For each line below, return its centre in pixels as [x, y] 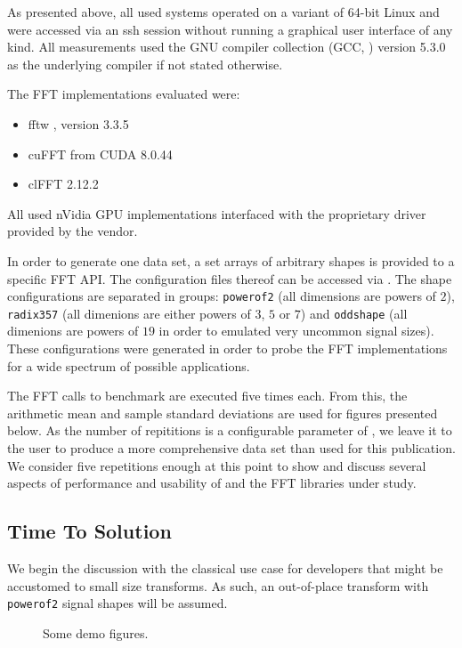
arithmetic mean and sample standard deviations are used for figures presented [223, 413]
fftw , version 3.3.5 [78, 123]
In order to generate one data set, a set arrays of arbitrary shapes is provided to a [231, 260]
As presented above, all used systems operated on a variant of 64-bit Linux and [223, 12]
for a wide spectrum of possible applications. [129, 365]
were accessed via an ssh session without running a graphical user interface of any [230, 29]
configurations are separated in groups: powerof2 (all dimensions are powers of [222, 296]
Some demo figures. [96, 632]
